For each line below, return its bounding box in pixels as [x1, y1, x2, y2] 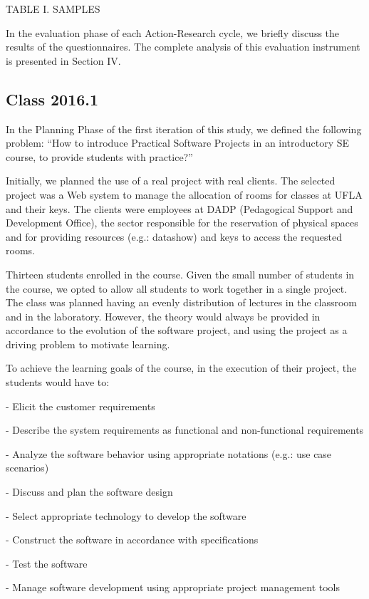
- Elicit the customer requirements [6, 398, 155, 413]
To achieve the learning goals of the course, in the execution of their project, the [6, 360, 357, 375]
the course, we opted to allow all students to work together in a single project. [6, 281, 348, 296]
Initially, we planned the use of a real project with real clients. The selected [6, 173, 336, 188]
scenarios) [6, 460, 49, 475]
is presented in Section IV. [6, 53, 121, 68]
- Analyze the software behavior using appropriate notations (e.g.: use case [6, 446, 332, 461]
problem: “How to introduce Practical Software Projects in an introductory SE [6, 135, 350, 150]
